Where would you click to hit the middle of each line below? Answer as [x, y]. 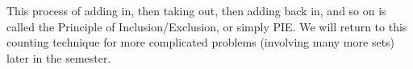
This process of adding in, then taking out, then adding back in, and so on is [196, 10]
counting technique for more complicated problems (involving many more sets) [201, 42]
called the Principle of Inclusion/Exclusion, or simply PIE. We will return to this [207, 26]
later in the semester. [59, 57]
